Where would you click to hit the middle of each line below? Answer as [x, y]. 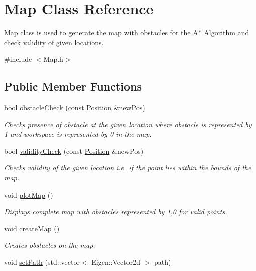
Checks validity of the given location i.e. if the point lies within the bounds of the [128, 168]
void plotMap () [29, 194]
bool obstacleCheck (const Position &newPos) [75, 107]
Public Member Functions [73, 86]
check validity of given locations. [54, 42]
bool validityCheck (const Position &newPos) [74, 151]
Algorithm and [227, 32]
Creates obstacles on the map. [50, 245]
